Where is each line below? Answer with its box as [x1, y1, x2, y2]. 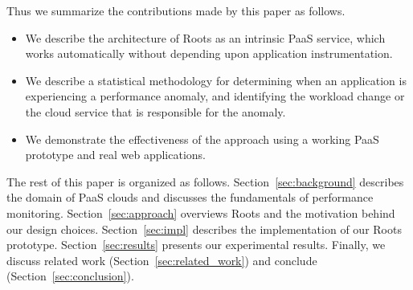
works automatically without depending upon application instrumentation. [25, 45, 393, 62]
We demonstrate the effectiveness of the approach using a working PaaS [25, 130, 379, 147]
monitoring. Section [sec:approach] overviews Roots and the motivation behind [6, 204, 395, 221]
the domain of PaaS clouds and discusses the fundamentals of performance [6, 189, 374, 206]
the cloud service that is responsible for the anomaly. [25, 103, 286, 120]
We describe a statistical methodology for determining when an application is [25, 71, 407, 88]
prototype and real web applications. [25, 146, 206, 163]
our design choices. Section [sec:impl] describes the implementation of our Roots [6, 220, 402, 237]
